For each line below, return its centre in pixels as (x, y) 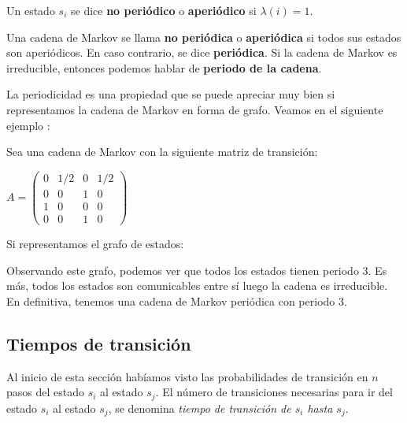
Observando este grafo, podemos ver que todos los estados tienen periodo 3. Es (197, 270)
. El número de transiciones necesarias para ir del (274, 392)
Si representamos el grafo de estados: (95, 243)
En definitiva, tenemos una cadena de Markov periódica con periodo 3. (177, 301)
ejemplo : (28, 125)
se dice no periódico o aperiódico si (163, 10)
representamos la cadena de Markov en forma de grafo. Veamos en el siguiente (195, 109)
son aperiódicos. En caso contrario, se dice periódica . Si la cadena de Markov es (202, 52)
